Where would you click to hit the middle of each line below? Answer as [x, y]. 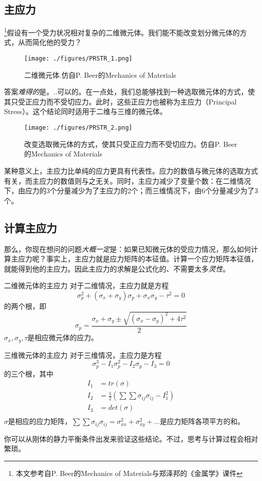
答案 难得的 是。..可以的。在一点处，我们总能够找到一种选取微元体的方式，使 [129, 92]
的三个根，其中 [29, 373]
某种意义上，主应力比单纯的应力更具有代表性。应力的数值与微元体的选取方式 [131, 170]
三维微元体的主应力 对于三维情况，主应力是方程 [83, 355]
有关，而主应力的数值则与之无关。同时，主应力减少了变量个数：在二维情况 [127, 180]
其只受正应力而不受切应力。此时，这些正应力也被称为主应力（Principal [120, 101]
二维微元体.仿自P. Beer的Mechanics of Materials [100, 74]
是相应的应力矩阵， [40, 421]
